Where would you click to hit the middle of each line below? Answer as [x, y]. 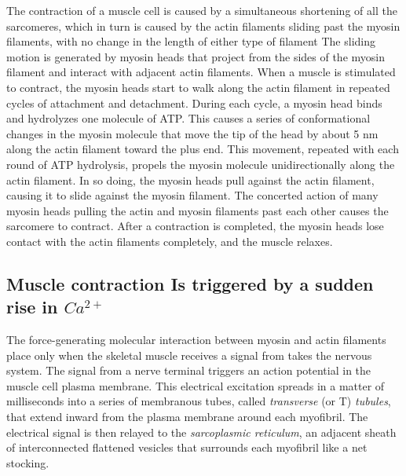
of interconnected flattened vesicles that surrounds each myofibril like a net [187, 447]
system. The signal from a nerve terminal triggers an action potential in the [189, 370]
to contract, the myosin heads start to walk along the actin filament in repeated [198, 87]
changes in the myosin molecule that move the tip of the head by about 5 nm [192, 133]
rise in [32, 307]
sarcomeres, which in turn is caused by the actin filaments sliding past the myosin [203, 26]
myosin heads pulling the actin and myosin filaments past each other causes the [198, 210]
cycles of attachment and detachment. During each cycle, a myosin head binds [194, 103]
